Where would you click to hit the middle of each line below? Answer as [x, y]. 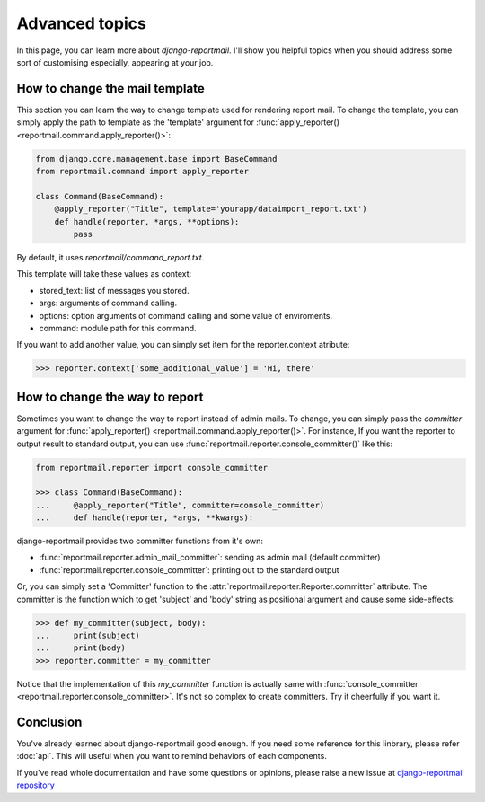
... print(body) [80, 648]
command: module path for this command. [118, 328]
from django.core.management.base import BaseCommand [156, 159]
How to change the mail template [111, 88]
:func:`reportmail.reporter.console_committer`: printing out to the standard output [189, 569]
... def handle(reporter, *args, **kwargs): [145, 518]
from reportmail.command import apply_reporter [142, 171]
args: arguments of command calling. [108, 303]
